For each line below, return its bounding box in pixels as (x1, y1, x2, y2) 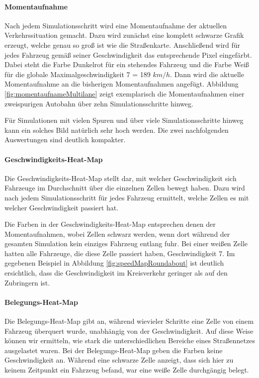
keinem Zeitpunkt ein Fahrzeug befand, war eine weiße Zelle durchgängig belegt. (4, 365, 249, 375)
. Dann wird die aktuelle (170, 69, 244, 79)
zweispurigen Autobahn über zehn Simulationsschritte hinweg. (4, 98, 193, 108)
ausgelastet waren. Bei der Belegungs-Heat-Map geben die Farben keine (4, 345, 223, 355)
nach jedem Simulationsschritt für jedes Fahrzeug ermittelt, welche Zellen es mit (4, 192, 249, 202)
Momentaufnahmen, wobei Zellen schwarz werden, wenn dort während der (4, 228, 230, 239)
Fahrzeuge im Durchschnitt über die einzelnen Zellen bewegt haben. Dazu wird (4, 183, 245, 193)
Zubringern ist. (4, 277, 50, 287)
